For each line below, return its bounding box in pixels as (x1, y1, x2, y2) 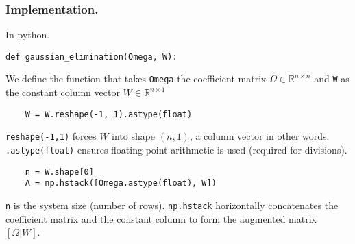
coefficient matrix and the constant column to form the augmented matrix (5, 211, 317, 225)
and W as (314, 71, 350, 86)
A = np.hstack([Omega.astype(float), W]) (25, 178, 217, 188)
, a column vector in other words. (189, 129, 330, 143)
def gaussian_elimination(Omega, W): (5, 51, 177, 62)
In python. (5, 27, 50, 42)
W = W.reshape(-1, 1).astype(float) (25, 109, 193, 119)
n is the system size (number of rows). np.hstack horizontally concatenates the (5, 198, 339, 212)
